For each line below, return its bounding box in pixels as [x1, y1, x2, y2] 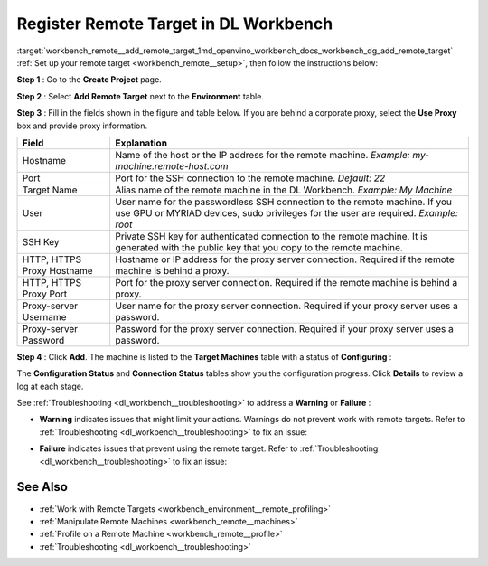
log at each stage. [16, 381, 84, 391]
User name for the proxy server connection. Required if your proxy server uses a [114, 299, 458, 312]
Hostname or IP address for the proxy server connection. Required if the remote [114, 253, 455, 266]
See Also [16, 479, 68, 495]
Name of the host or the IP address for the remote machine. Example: [114, 148, 410, 161]
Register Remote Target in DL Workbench [16, 14, 333, 33]
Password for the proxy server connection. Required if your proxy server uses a [114, 322, 454, 335]
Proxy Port [22, 288, 68, 300]
